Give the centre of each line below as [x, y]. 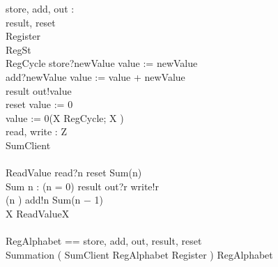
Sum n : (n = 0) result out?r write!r [82, 186]
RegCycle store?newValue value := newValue [102, 63]
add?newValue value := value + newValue [95, 76]
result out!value [39, 90]
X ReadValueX [38, 213]
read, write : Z [36, 131]
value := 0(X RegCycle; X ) [65, 117]
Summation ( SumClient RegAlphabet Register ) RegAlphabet [139, 254]
